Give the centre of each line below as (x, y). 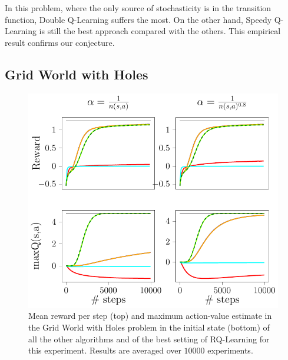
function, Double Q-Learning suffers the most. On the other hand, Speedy (138, 19)
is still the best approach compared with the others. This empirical (160, 31)
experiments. (230, 350)
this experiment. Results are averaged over (105, 350)
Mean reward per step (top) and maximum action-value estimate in (150, 316)
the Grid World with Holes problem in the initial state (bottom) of (149, 327)
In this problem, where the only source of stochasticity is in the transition (138, 8)
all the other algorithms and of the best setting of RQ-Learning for (149, 339)
